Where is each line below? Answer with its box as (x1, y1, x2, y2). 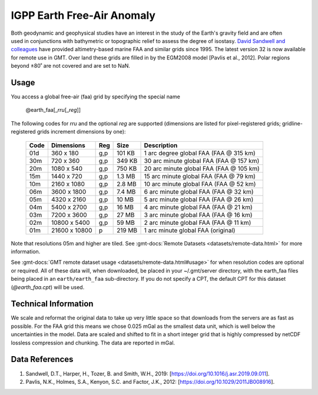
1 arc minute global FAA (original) (144, 226, 236, 234)
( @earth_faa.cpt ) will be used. (11, 283, 85, 291)
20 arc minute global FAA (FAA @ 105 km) (144, 164, 260, 172)
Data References (11, 354, 74, 364)
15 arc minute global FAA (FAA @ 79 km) (144, 172, 256, 180)
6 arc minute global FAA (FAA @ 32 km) (144, 187, 254, 195)
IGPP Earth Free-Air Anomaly (11, 9, 156, 22)
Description (144, 141, 178, 150)
